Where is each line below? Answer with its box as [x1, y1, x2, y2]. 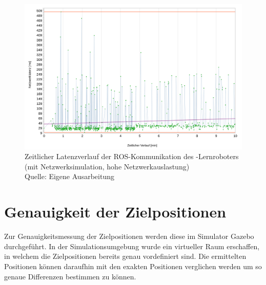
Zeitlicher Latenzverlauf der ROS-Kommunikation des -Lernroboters [25, 151, 239, 162]
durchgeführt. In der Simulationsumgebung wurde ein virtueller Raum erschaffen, [4, 240, 260, 251]
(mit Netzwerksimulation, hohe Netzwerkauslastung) [25, 161, 190, 171]
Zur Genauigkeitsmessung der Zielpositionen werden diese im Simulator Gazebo [4, 231, 254, 242]
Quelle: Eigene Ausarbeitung [25, 171, 114, 182]
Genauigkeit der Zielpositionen [4, 201, 227, 222]
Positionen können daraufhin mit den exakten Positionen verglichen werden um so [4, 260, 262, 271]
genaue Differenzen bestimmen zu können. [4, 271, 136, 281]
